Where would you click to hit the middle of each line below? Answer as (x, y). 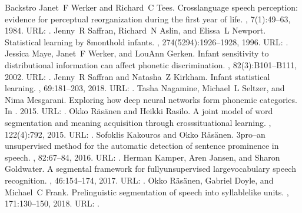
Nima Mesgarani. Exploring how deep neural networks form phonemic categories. (151, 99)
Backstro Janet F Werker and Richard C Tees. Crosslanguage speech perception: (151, 7)
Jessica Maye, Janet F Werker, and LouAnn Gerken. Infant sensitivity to (137, 53)
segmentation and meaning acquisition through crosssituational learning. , (138, 122)
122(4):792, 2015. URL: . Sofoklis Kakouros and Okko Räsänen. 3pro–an (135, 134)
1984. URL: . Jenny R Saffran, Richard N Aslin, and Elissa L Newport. (135, 30)
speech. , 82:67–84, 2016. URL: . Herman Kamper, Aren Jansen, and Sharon (142, 157)
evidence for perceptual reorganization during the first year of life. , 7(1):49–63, (148, 19)
